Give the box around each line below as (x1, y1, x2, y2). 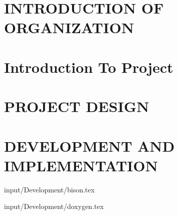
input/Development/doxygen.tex (4, 201, 104, 211)
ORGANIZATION (4, 17, 134, 38)
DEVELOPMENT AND (4, 135, 175, 156)
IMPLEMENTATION (4, 155, 158, 175)
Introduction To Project (4, 56, 173, 77)
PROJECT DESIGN (4, 96, 149, 117)
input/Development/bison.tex (4, 184, 95, 194)
